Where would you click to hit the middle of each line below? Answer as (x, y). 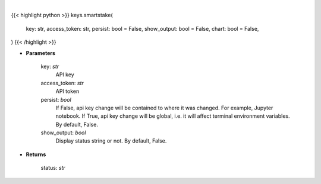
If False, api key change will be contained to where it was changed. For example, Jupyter (164, 108)
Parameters (41, 53)
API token (67, 91)
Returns (36, 154)
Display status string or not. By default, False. (111, 141)
